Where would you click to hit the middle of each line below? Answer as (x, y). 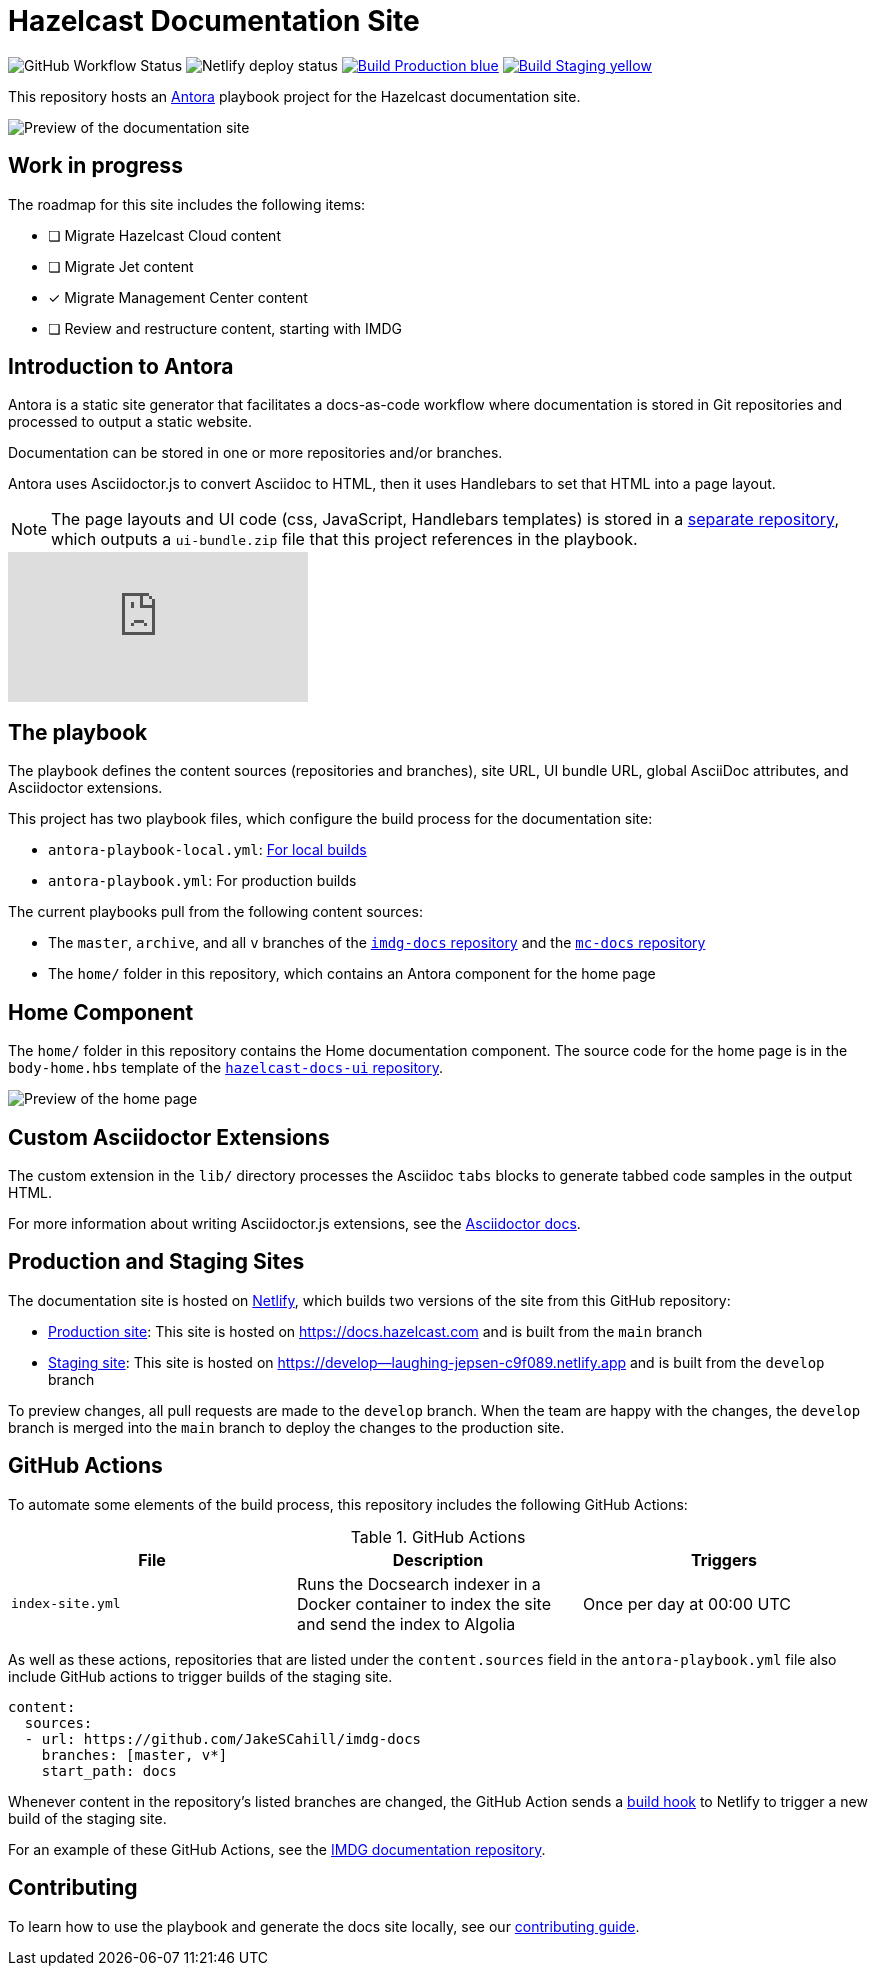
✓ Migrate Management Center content (178, 297)
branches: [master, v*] (134, 1754)
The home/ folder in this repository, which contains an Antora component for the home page (352, 974)
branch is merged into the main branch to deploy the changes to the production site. (286, 1427)
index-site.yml (66, 1604)
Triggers (724, 1559)
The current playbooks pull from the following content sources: (215, 912)
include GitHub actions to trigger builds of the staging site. (200, 1676)
